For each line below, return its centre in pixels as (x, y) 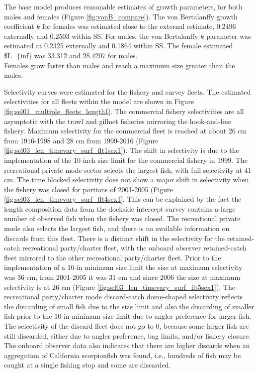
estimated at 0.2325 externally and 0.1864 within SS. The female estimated (119, 46)
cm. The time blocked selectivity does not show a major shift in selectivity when (127, 180)
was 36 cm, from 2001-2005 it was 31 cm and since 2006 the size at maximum (122, 277)
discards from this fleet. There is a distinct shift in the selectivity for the (115, 238)
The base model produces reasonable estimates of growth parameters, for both (123, 6)
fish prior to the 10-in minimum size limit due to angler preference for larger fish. (128, 316)
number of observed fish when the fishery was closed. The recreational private (122, 218)
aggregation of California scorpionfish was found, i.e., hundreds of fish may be (123, 355)
